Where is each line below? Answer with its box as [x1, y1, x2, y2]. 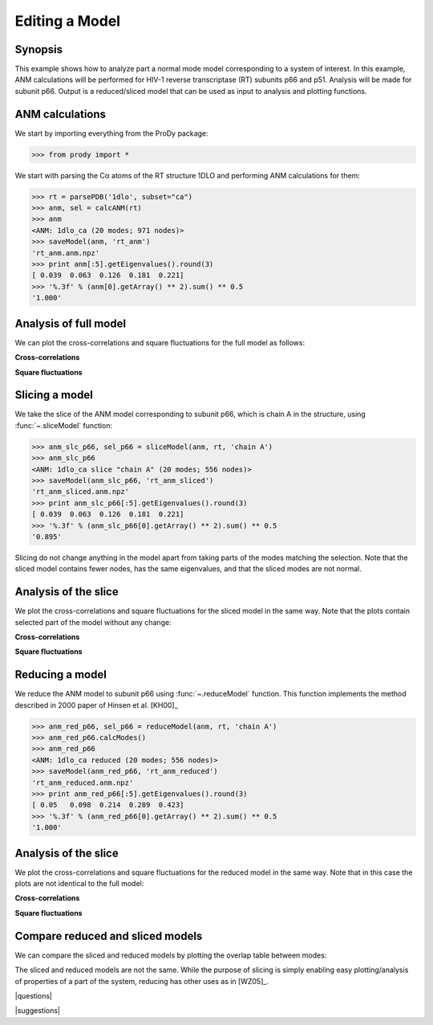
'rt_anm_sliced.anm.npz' [31, 487, 130, 496]
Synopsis [14, 43, 63, 56]
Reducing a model [14, 668, 107, 682]
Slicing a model [14, 388, 94, 402]
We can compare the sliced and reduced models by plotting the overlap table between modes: [14, 950, 327, 960]
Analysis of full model [14, 316, 127, 330]
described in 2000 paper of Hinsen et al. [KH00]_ [14, 700, 178, 710]
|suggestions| [14, 1006, 60, 1015]
